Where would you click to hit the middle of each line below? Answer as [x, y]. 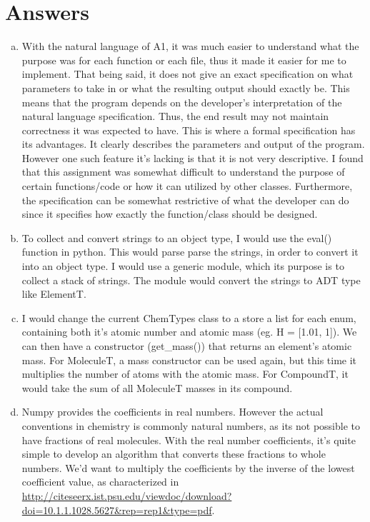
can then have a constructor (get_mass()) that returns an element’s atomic [187, 346]
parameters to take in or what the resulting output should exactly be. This [186, 87]
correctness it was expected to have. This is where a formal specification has [189, 130]
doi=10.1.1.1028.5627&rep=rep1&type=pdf [117, 510]
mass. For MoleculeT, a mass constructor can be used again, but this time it [189, 360]
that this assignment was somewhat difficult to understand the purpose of [183, 172]
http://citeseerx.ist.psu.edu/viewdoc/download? [127, 495]
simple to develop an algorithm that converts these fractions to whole [174, 454]
